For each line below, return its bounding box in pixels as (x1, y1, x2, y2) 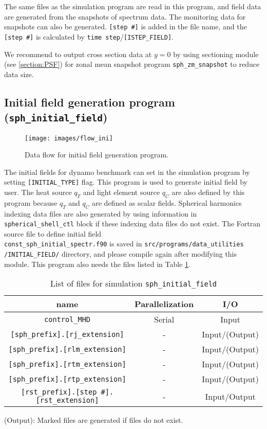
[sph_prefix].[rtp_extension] (8, 374, 126, 383)
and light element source (83, 187, 160, 198)
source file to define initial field (4, 228, 102, 239)
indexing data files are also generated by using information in (4, 208, 197, 219)
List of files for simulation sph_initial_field (50, 277, 217, 290)
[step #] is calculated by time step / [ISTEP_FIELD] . (4, 31, 174, 42)
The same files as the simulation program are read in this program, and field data (4, 1, 261, 11)
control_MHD (44, 315, 91, 324)
